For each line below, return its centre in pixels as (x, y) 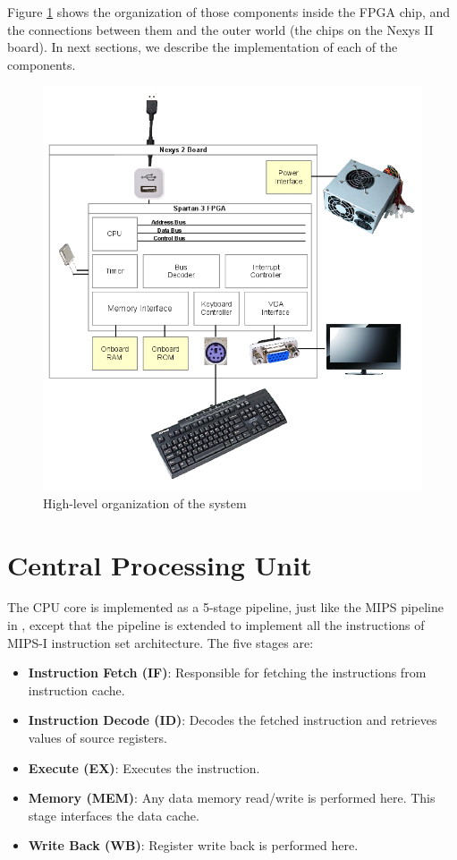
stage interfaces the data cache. (114, 815)
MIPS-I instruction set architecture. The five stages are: (161, 642)
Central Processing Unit (160, 564)
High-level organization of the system (145, 502)
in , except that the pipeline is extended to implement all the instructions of (216, 625)
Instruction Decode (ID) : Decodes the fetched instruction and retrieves (233, 720)
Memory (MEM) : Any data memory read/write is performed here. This (232, 798)
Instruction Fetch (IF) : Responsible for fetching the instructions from (227, 673)
